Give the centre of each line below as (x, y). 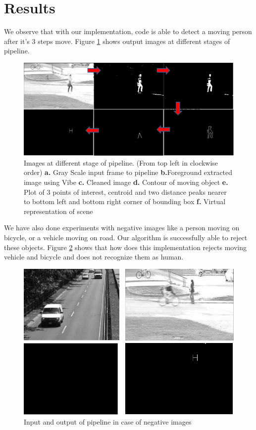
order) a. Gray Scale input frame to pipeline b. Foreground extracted (128, 172)
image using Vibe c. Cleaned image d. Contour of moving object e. (126, 182)
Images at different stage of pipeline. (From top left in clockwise (121, 162)
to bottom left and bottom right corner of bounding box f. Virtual (125, 201)
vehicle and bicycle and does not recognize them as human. (94, 257)
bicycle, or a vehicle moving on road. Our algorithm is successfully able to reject (126, 237)
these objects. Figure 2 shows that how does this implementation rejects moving (125, 247)
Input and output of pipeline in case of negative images (108, 421)
